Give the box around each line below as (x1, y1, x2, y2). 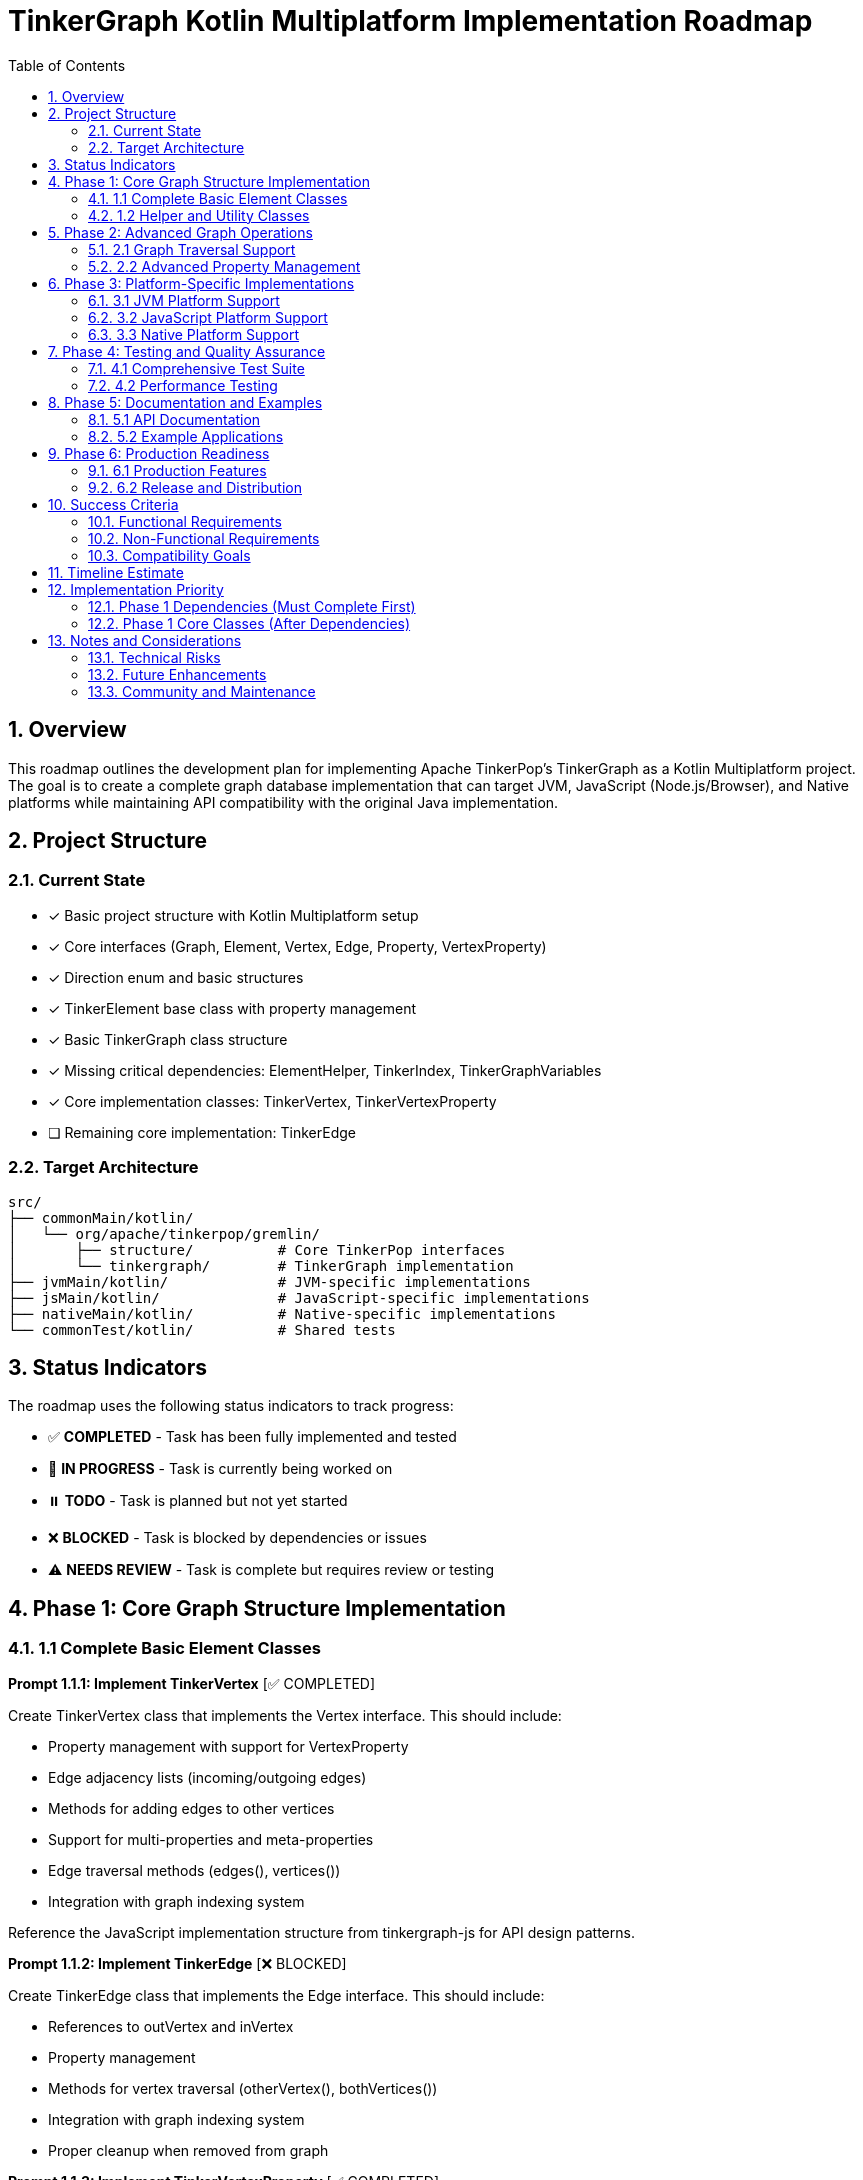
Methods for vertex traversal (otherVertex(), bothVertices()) (48, 2079, 438, 2097)
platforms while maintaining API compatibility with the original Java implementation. (8, 793, 559, 811)
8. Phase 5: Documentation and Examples (48, 393, 323, 411)
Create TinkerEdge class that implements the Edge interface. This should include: (8, 1986, 545, 2004)
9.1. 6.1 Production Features (88, 461, 267, 479)
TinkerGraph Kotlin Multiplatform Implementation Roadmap (8, 4, 813, 38)
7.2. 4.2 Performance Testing (88, 376, 278, 394)
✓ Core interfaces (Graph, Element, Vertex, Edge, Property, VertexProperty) (48, 937, 547, 955)
